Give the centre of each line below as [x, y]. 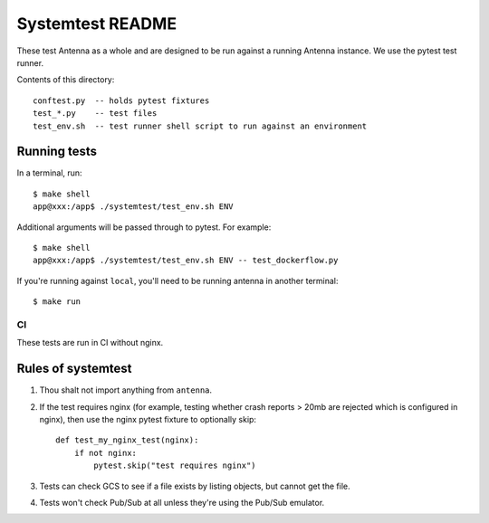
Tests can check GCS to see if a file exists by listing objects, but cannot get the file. [195, 486]
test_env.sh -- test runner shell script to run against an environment [200, 126]
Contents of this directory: [66, 80]
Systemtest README [96, 24]
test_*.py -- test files [95, 114]
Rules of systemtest [74, 369]
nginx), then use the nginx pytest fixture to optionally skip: [148, 419]
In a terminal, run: [49, 173]
